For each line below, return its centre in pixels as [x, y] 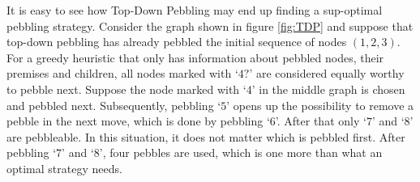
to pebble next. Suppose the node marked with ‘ [126, 89]
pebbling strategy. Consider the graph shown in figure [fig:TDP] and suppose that [210, 25]
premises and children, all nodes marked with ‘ [122, 73]
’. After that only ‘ [321, 121]
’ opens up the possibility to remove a [320, 105]
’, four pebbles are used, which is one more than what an [241, 152]
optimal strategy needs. [64, 168]
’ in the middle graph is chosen [328, 89]
